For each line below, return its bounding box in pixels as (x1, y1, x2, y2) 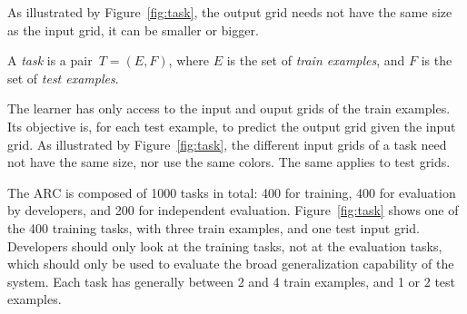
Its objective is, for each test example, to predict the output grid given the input (7, 116, 456, 135)
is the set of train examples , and (226, 51, 405, 70)
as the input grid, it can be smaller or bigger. (7, 20, 259, 39)
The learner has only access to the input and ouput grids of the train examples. (7, 99, 451, 118)
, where (168, 51, 209, 70)
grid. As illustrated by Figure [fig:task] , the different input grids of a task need (7, 134, 447, 153)
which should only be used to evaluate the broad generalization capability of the (7, 254, 454, 273)
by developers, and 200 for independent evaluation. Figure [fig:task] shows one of (7, 201, 459, 220)
